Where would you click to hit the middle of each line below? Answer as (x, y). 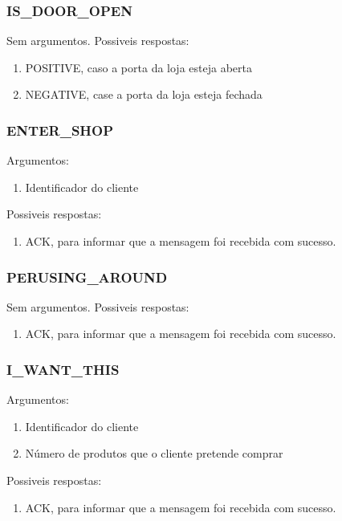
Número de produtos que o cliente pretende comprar (154, 453)
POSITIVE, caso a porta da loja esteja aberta (138, 67)
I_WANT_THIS (63, 369)
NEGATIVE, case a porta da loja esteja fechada (144, 94)
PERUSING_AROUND (87, 277)
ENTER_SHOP (60, 130)
